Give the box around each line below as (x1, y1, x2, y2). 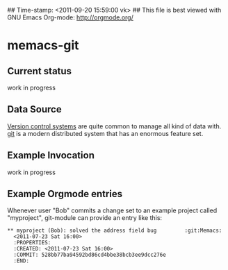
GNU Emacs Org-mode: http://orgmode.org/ (7, 13, 134, 22)
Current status (7, 65, 72, 77)
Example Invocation (7, 149, 95, 162)
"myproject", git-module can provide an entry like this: (7, 214, 162, 222)
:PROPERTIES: (13, 239, 51, 246)
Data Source (7, 103, 62, 115)
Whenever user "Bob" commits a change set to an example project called (7, 206, 218, 214)
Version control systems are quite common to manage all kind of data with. (7, 121, 222, 130)
